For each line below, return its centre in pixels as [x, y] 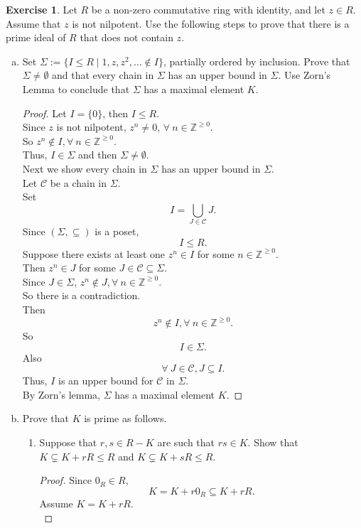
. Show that [273, 442]
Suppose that [68, 442]
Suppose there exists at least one [94, 253]
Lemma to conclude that [76, 88]
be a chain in [79, 182]
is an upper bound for [106, 381]
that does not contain [126, 37]
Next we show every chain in [85, 168]
